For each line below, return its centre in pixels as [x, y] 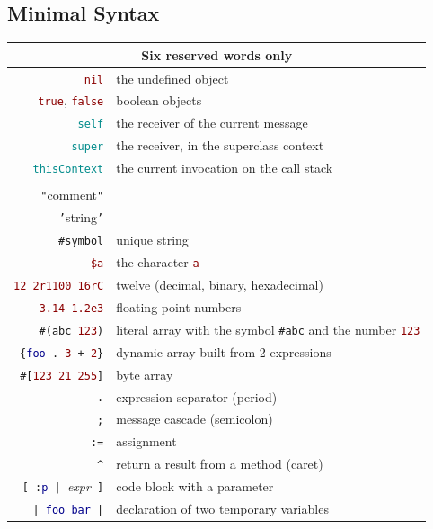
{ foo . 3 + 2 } [62, 353]
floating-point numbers [179, 306]
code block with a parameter [195, 486]
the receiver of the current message [212, 123]
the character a [158, 262]
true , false [71, 100]
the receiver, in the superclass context [220, 145]
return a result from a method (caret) [220, 464]
